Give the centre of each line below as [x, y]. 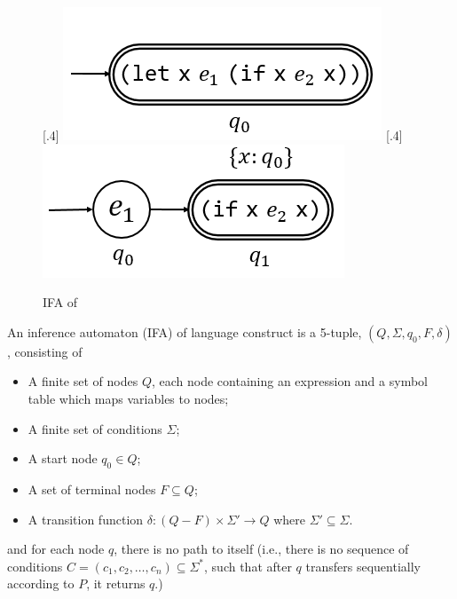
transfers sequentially [363, 566]
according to [41, 583]
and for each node [56, 549]
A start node [63, 458]
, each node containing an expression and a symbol [289, 381]
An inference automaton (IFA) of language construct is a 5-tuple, [185, 331]
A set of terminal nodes [92, 489]
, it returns [116, 583]
